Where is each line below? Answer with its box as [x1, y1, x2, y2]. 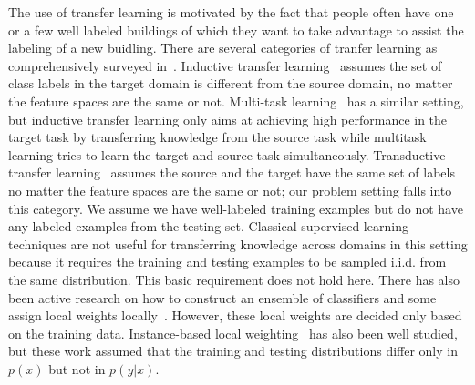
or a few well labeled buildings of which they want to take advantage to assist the [8, 20, 464, 39]
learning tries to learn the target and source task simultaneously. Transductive [8, 145, 446, 164]
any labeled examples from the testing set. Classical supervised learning [8, 217, 408, 236]
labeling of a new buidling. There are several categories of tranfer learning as [8, 38, 438, 57]
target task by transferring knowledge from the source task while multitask [8, 127, 427, 147]
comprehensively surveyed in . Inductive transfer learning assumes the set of [8, 56, 442, 75]
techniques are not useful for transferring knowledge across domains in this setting [8, 234, 468, 253]
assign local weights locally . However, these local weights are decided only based [8, 306, 462, 325]
